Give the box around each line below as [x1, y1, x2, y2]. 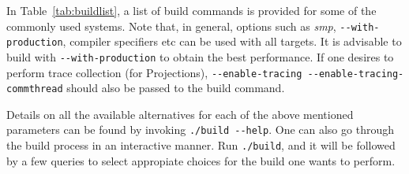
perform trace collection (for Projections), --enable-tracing [6, 64, 302, 80]
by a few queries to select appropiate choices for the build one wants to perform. [6, 152, 396, 168]
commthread [6, 83, 63, 95]
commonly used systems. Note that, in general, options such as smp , [6, 17, 336, 34]
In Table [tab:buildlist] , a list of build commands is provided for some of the [6, 2, 377, 18]
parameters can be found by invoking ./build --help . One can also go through [6, 121, 394, 138]
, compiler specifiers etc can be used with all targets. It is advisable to [62, 33, 402, 50]
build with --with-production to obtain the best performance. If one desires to [6, 48, 394, 65]
